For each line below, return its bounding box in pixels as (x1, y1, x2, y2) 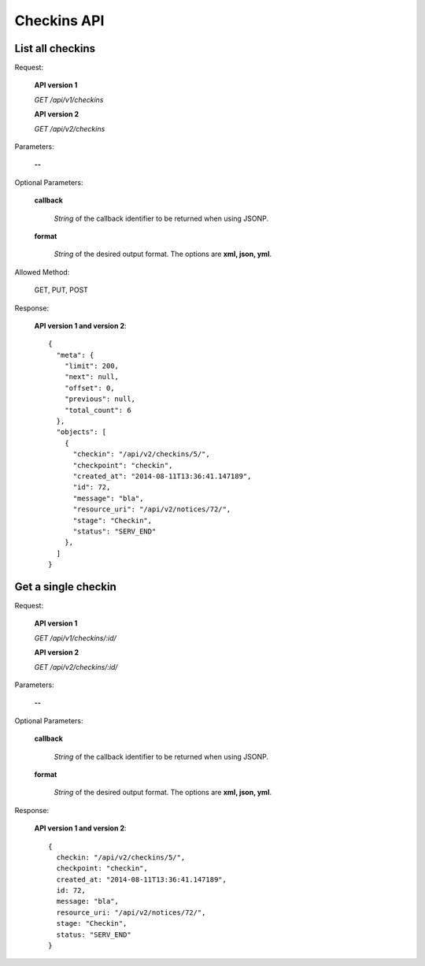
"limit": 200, (64, 362, 120, 370)
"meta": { (56, 351, 94, 359)
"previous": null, (64, 395, 136, 403)
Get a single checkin (14, 580, 117, 593)
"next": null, (64, 373, 120, 381)
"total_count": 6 (64, 406, 131, 414)
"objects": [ (56, 428, 107, 437)
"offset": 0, (64, 383, 115, 392)
